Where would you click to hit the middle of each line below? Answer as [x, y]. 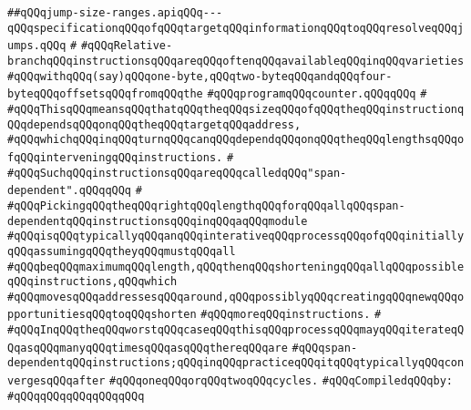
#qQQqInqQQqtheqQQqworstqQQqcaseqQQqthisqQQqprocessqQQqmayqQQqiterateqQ [236, 330]
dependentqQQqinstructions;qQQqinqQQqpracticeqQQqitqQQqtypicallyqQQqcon [236, 363]
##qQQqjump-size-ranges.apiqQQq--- [115, 13]
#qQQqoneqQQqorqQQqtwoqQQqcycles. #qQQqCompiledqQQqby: [282, 381]
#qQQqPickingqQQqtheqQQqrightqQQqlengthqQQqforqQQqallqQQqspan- [206, 205]
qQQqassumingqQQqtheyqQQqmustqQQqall [122, 251]
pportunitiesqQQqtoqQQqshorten [102, 315]
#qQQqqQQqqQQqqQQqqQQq [76, 396]
